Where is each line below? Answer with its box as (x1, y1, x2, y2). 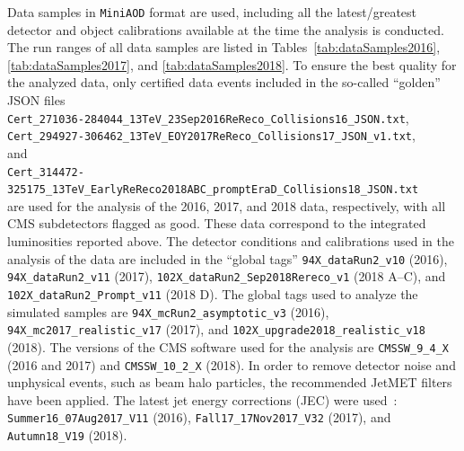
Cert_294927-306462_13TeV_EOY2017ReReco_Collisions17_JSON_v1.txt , (7, 126, 416, 145)
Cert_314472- (7, 165, 84, 179)
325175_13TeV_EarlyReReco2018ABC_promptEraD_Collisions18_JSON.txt (7, 183, 419, 197)
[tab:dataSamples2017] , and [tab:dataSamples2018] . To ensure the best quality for (7, 55, 457, 74)
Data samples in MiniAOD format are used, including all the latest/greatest (7, 3, 417, 21)
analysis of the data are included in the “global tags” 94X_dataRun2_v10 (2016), (7, 249, 448, 268)
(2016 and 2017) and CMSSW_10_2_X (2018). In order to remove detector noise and (7, 355, 456, 374)
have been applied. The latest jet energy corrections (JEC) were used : (7, 390, 398, 409)
